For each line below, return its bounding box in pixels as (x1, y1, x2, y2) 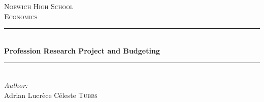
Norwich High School (4, 1, 74, 11)
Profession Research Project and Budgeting (4, 45, 160, 56)
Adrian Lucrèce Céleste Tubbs (4, 89, 97, 100)
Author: (4, 79, 28, 90)
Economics (4, 11, 38, 21)
